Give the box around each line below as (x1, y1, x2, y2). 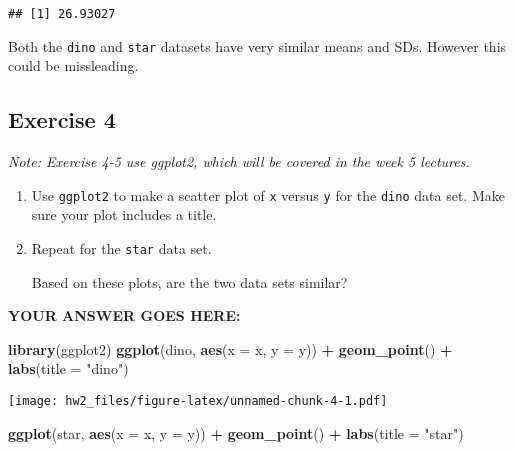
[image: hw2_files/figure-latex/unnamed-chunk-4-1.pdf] (8, 393, 388, 408)
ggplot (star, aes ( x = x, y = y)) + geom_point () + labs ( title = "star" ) (8, 422, 464, 443)
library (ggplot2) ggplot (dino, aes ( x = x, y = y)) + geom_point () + (8, 338, 453, 359)
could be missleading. (8, 55, 139, 76)
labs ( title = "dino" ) (8, 358, 129, 379)
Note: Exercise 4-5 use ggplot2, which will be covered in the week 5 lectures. (8, 151, 470, 172)
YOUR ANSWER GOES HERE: (8, 305, 241, 326)
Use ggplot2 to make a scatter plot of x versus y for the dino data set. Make (31, 184, 505, 205)
